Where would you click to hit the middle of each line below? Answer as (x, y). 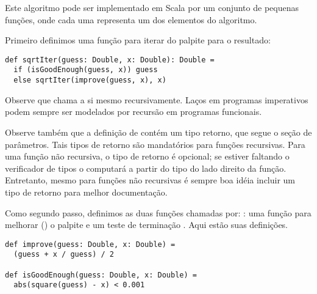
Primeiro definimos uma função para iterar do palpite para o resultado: (138, 40)
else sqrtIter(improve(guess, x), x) (90, 80)
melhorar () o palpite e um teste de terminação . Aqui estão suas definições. (147, 225)
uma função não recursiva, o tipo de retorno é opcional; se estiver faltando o (147, 156)
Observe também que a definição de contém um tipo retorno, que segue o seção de (158, 132)
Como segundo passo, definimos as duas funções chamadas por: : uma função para (158, 212)
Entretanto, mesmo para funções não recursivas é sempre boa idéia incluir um (150, 180)
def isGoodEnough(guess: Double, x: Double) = (101, 275)
